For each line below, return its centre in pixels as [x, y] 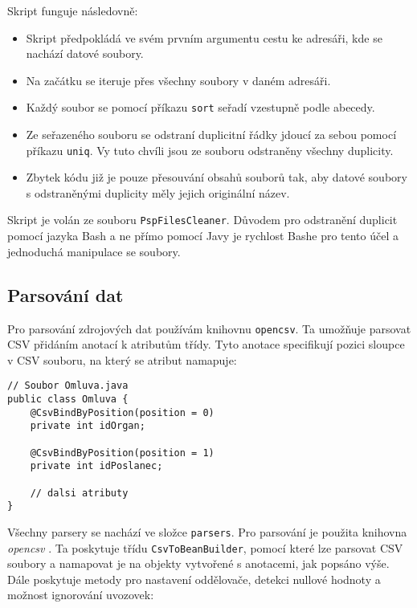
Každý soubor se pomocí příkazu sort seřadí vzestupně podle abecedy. [200, 107]
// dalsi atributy [79, 493]
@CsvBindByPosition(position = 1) [122, 453]
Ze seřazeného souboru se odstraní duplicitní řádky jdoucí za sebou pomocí [211, 135]
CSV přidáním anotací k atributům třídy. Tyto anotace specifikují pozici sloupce [206, 344]
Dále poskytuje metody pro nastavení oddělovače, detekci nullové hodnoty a [194, 579]
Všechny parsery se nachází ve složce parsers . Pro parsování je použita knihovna [207, 531]
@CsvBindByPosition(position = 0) [122, 412]
